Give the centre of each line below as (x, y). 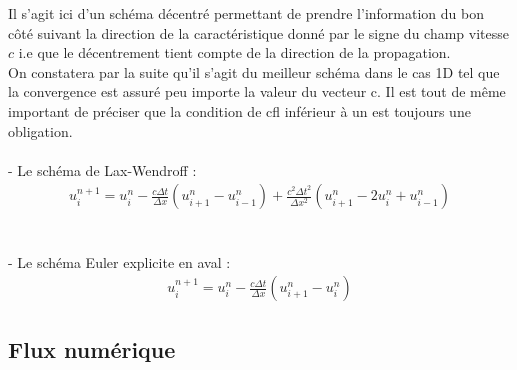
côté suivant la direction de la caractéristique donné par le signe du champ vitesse (259, 32)
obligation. (40, 130)
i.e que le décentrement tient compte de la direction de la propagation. (234, 52)
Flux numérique (92, 348)
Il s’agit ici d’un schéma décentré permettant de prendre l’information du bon (246, 13)
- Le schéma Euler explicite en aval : (119, 261)
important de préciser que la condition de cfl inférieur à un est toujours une (239, 110)
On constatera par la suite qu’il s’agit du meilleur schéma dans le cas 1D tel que (254, 71)
